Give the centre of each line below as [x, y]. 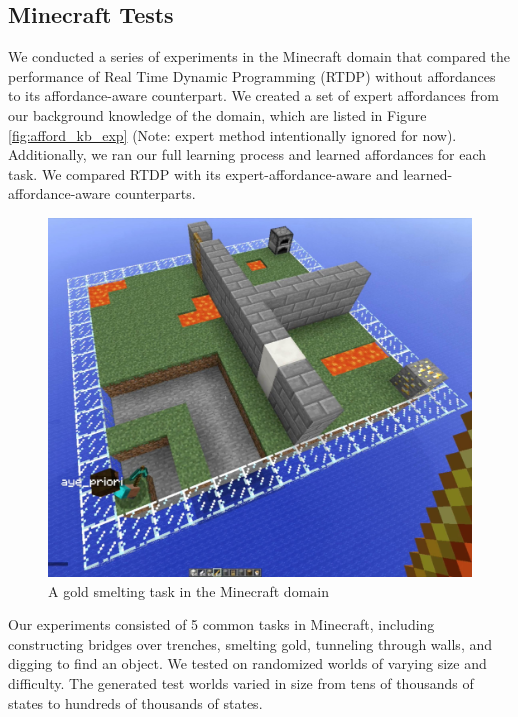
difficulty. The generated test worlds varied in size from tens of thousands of [241, 682]
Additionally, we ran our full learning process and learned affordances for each [247, 154]
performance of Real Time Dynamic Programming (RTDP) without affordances [252, 75]
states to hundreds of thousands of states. [135, 702]
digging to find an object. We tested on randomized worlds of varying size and [247, 663]
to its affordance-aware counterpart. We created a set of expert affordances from [253, 95]
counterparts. [155, 193]
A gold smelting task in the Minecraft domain [188, 590]
